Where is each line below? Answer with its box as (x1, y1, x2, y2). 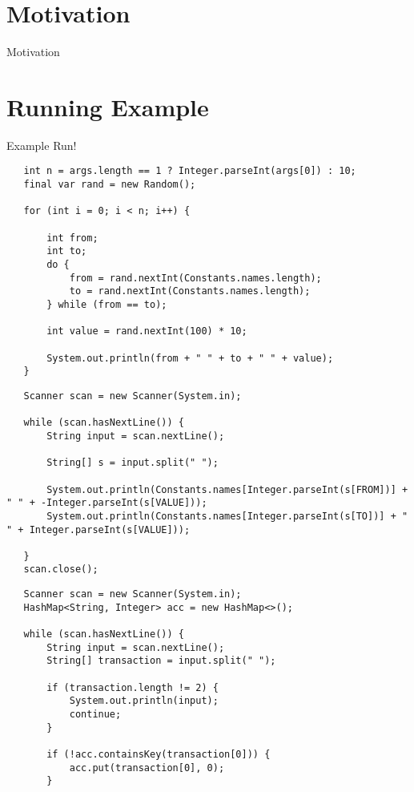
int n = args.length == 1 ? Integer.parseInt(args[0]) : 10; (23, 165, 356, 177)
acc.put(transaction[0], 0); (69, 762, 225, 774)
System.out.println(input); (69, 695, 219, 707)
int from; (46, 232, 98, 244)
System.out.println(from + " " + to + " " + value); (46, 352, 334, 364)
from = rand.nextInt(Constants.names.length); (69, 272, 322, 284)
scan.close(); (23, 564, 98, 576)
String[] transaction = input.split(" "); (46, 655, 276, 667)
